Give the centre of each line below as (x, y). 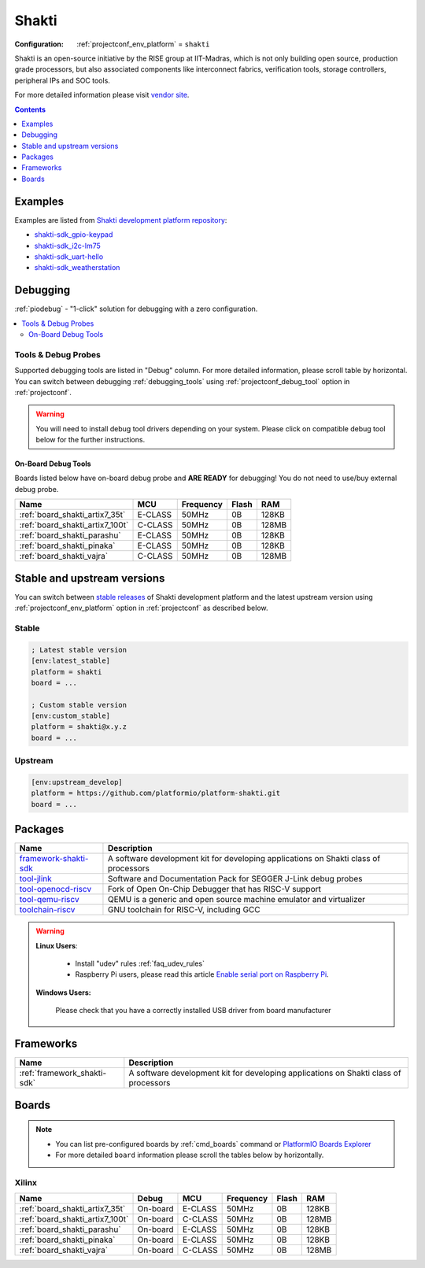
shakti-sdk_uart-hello (69, 257)
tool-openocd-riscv (55, 889)
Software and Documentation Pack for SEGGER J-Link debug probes (235, 879)
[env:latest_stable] (70, 661)
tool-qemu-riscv (49, 900)
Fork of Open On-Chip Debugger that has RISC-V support (214, 889)
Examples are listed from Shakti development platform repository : (121, 220)
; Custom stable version (79, 705)
